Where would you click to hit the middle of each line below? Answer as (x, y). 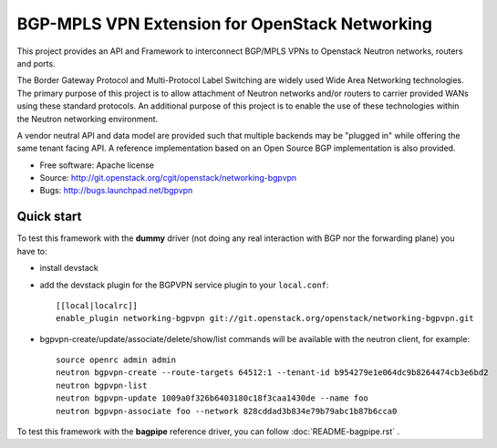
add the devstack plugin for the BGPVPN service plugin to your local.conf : (184, 285)
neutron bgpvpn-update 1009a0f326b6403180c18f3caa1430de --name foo (212, 398)
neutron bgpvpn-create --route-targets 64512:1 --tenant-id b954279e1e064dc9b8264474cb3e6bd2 (272, 373)
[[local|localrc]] (97, 305)
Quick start (49, 217)
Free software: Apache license (97, 165)
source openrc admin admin (116, 360)
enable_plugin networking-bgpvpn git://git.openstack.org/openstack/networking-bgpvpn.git (265, 318)
